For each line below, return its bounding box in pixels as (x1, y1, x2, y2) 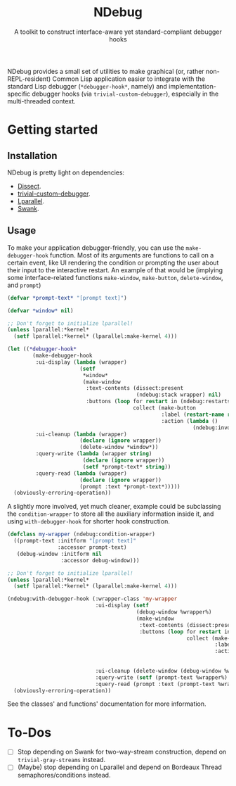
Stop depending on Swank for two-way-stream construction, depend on (17, 747, 227, 756)
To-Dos (7, 724, 51, 740)
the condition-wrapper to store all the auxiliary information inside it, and (7, 509, 214, 518)
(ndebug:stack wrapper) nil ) (136, 391, 221, 398)
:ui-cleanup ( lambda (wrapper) (35, 431, 128, 438)
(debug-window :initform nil (16, 550, 102, 557)
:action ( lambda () (161, 417, 218, 424)
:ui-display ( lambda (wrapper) (35, 358, 128, 366)
